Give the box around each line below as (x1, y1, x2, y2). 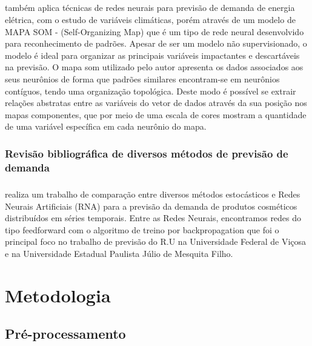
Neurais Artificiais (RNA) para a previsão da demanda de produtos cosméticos (5, 199, 297, 212)
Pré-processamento (5, 324, 126, 343)
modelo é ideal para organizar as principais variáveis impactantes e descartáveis (5, 48, 300, 61)
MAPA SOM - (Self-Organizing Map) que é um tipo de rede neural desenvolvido (5, 25, 304, 38)
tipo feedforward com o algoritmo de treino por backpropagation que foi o (5, 223, 279, 236)
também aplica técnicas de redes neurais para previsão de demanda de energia (5, 1, 295, 14)
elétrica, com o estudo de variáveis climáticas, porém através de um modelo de (5, 13, 296, 25)
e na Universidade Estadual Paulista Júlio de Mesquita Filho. (5, 247, 233, 260)
